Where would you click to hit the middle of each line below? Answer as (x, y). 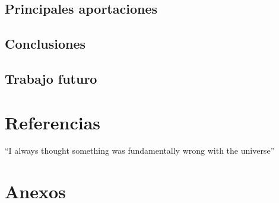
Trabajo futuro (51, 78)
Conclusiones (45, 44)
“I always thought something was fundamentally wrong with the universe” (140, 150)
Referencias (53, 122)
